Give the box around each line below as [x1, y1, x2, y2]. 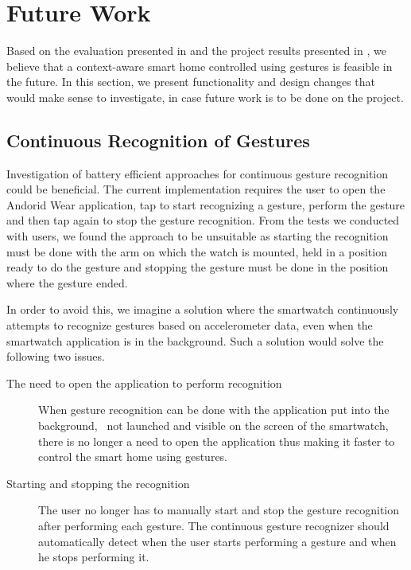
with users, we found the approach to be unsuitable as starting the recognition [6, 228, 389, 244]
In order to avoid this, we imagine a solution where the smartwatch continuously [6, 301, 399, 318]
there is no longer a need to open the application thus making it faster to [38, 432, 395, 449]
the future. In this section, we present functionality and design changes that [6, 73, 376, 90]
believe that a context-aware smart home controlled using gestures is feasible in [6, 57, 393, 74]
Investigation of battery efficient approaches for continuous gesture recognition [6, 165, 389, 182]
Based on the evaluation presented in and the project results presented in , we [6, 42, 386, 59]
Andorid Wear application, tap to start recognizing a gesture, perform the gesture [6, 196, 405, 213]
